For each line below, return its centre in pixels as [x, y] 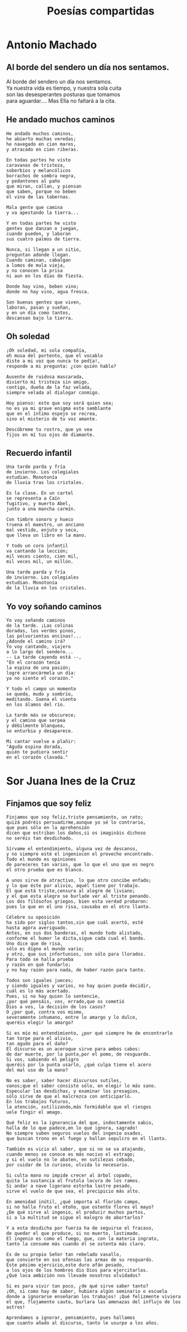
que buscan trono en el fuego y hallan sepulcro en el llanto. [87, 1139]
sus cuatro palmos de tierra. [44, 239]
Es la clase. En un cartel [40, 493]
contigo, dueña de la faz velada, [49, 387]
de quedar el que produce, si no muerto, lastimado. [73, 1234]
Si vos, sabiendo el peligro [43, 1060]
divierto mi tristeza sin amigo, [48, 382]
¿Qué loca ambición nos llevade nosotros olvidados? [73, 1276]
